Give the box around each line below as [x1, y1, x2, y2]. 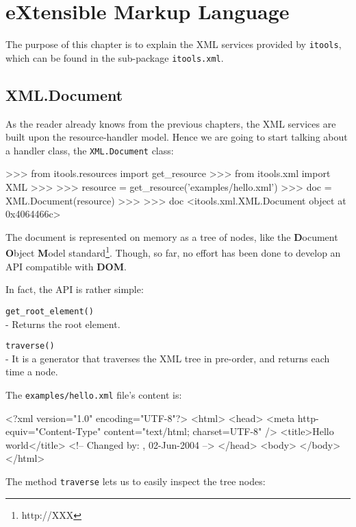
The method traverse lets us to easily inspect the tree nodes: [5, 474, 266, 489]
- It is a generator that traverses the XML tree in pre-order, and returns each [5, 351, 330, 365]
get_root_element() [5, 306, 94, 316]
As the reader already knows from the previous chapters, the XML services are [5, 116, 336, 130]
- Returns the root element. [5, 316, 120, 331]
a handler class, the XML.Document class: [5, 143, 174, 157]
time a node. [5, 364, 58, 379]
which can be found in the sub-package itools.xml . [5, 50, 224, 65]
